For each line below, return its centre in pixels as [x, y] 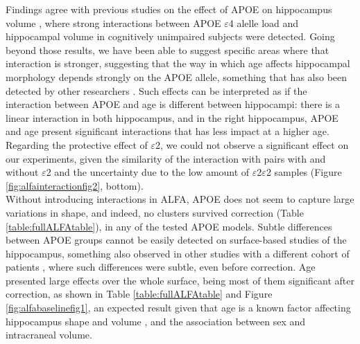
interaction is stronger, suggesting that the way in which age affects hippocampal [178, 63]
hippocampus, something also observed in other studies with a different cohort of [178, 253]
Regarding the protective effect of [77, 144]
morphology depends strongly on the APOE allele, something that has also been [177, 76]
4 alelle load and [264, 22]
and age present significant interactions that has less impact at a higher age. [168, 131]
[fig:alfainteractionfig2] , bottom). [75, 185]
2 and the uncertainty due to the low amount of [148, 172]
